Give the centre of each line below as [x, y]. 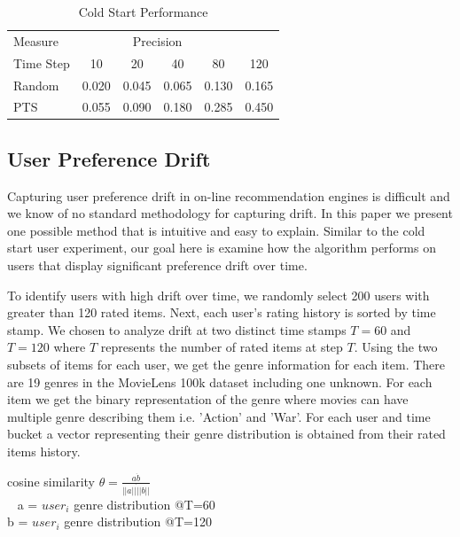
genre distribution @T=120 [138, 521]
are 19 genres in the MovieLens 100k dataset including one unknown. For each [220, 381]
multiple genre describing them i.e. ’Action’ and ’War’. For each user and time [219, 416]
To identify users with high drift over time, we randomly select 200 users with [218, 295]
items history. [44, 451]
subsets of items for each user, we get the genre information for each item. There [226, 365]
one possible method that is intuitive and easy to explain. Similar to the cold [216, 230]
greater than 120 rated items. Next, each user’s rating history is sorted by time [222, 312]
